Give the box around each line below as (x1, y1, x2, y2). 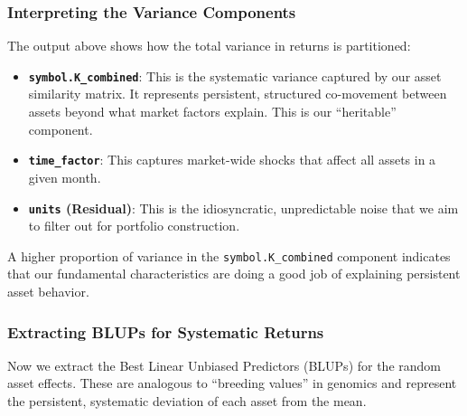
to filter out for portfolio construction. (28, 216, 240, 235)
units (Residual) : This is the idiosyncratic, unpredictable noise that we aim (28, 198, 459, 217)
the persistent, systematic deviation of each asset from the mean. (7, 392, 367, 410)
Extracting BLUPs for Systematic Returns (7, 320, 324, 343)
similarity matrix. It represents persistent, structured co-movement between (28, 84, 447, 103)
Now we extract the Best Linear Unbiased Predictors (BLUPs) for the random (7, 355, 442, 374)
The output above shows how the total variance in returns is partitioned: (7, 36, 411, 55)
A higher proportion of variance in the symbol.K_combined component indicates (7, 246, 451, 265)
